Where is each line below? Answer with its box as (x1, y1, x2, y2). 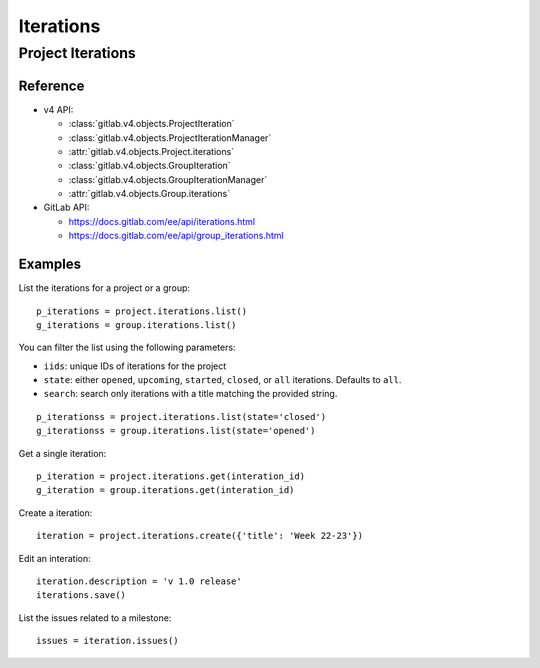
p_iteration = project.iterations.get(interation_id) (36, 471, 305, 482)
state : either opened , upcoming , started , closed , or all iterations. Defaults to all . (43, 374, 402, 386)
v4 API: (43, 103, 74, 115)
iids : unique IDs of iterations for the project (43, 360, 227, 372)
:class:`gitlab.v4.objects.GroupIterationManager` (68, 173, 268, 185)
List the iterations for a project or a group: (18, 282, 190, 294)
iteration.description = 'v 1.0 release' (36, 576, 242, 587)
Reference (18, 77, 85, 94)
